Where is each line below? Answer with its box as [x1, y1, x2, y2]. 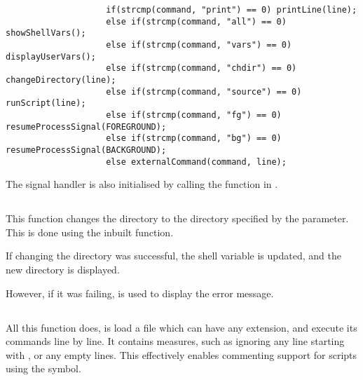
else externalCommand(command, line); [106, 156, 287, 167]
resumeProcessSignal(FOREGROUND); [6, 121, 167, 132]
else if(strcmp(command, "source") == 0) [106, 86, 302, 97]
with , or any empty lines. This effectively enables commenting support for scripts [6, 347, 357, 362]
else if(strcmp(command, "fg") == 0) [106, 109, 282, 120]
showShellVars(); [6, 28, 86, 39]
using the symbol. [6, 361, 81, 376]
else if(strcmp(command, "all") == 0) [106, 16, 287, 27]
